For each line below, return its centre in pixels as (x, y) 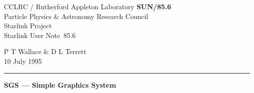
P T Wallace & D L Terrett (45, 51)
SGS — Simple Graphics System (60, 84)
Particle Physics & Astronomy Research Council (76, 16)
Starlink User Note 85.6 (40, 35)
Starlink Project (28, 26)
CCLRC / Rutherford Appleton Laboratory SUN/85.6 (88, 6)
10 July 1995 (23, 61)
